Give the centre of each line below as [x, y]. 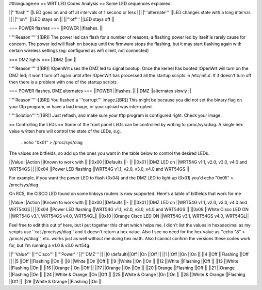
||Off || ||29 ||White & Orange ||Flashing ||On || [55, 281]
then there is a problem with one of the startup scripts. [64, 82]
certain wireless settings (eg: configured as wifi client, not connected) [79, 50]
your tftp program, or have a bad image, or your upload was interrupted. [81, 107]
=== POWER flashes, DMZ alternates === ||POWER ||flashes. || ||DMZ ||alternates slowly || [100, 91]
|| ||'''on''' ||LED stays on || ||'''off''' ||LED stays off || [62, 19]
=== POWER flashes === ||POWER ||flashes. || [56, 28]
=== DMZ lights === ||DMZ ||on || [43, 59]
